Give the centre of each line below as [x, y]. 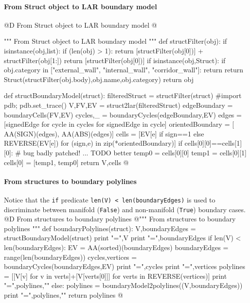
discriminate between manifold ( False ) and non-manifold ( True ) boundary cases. [125, 209]
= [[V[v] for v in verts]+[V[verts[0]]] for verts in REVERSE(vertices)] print [116, 276]
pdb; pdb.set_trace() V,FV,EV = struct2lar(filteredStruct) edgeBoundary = [118, 105]
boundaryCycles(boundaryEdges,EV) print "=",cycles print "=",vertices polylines [125, 266]
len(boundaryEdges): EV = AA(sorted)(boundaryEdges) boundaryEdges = [116, 247]
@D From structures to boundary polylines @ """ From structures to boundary [120, 219]
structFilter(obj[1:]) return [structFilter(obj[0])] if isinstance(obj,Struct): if [115, 60]
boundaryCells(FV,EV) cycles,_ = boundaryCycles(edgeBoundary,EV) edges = [123, 114]
